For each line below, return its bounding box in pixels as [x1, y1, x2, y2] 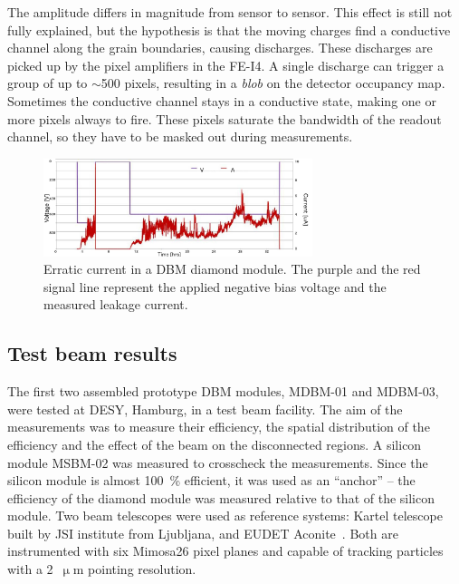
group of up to [7, 73, 88, 92]
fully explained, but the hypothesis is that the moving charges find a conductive [7, 20, 451, 39]
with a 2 [7, 560, 53, 579]
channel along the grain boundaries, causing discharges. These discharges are [7, 38, 433, 57]
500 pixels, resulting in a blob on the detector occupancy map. [100, 73, 445, 92]
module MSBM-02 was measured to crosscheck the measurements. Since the [7, 453, 428, 472]
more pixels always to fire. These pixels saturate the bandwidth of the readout [7, 109, 442, 128]
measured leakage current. [43, 295, 188, 314]
